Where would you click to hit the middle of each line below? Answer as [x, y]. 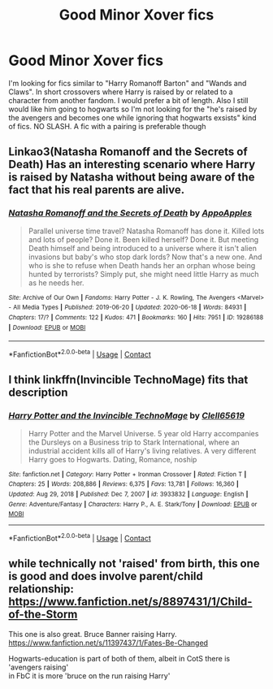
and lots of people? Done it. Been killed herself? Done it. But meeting [143, 239]
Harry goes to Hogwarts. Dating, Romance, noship [113, 459]
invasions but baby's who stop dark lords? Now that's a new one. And [145, 257]
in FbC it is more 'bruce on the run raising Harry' [89, 675]
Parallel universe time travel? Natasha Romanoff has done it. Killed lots [146, 231]
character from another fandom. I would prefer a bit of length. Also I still [128, 100]
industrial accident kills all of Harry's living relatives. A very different [142, 451]
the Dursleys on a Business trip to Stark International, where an [134, 442]
